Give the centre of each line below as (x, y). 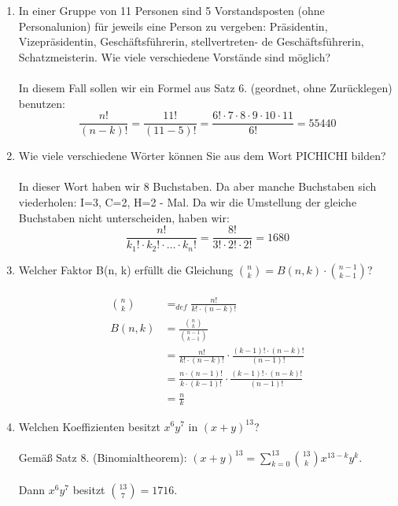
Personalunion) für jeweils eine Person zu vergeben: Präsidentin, (173, 26)
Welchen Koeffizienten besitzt (89, 426)
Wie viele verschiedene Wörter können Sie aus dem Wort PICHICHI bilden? (202, 156)
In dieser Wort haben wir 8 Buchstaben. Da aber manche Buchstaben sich (197, 186)
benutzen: (42, 103)
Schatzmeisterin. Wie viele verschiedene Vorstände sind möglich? (175, 56)
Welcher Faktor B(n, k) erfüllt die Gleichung (126, 269)
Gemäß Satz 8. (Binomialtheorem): (103, 457)
